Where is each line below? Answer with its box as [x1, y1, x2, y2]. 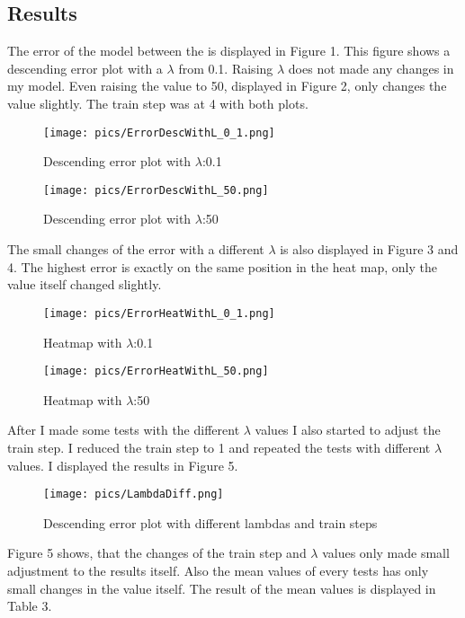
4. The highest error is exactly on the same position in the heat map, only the [7, 257, 437, 276]
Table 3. [7, 596, 52, 615]
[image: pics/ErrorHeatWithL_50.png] [43, 365, 269, 378]
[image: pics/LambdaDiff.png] [43, 488, 224, 501]
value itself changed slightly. [7, 275, 162, 294]
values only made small [322, 543, 450, 562]
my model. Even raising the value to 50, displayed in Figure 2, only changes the [7, 76, 447, 95]
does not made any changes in [288, 58, 454, 77]
